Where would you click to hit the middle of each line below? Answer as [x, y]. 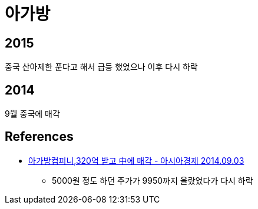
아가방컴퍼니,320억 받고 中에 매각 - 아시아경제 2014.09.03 [136, 160]
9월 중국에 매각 [32, 114]
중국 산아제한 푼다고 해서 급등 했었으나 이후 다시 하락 [101, 67]
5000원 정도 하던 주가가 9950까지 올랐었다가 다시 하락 [153, 180]
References [39, 137]
